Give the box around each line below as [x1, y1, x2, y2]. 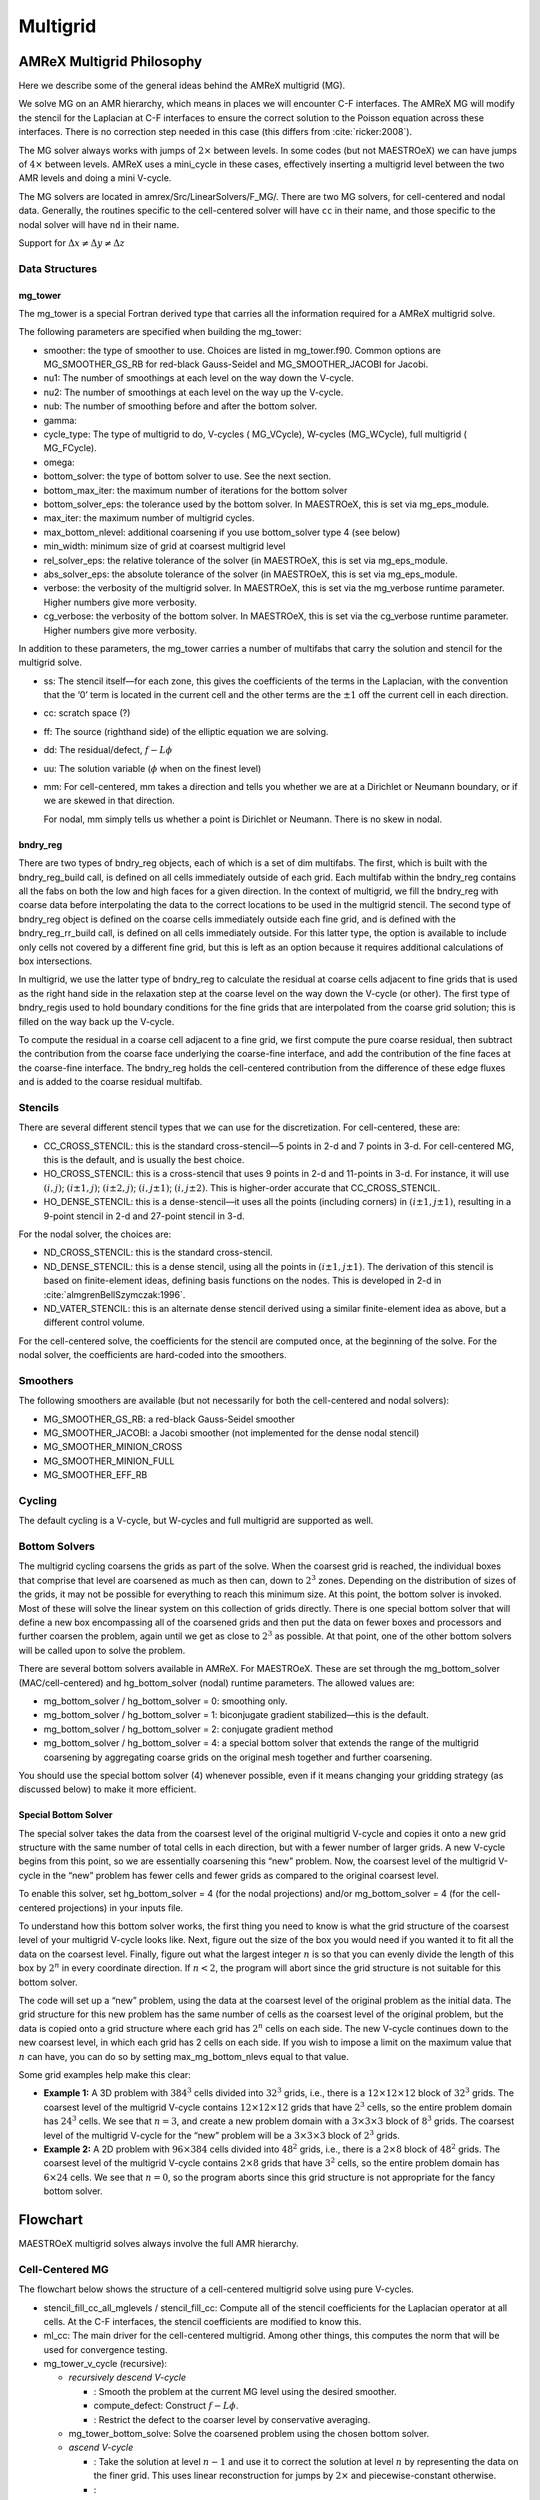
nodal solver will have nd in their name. [18, 218, 180, 230]
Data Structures [18, 261, 98, 275]
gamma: [43, 414, 77, 426]
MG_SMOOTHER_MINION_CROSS [43, 1441, 183, 1453]
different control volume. [43, 1316, 145, 1329]
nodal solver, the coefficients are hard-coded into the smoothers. [18, 1349, 287, 1361]
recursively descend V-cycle [68, 2371, 187, 2384]
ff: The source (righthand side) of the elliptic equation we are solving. [43, 725, 329, 737]
